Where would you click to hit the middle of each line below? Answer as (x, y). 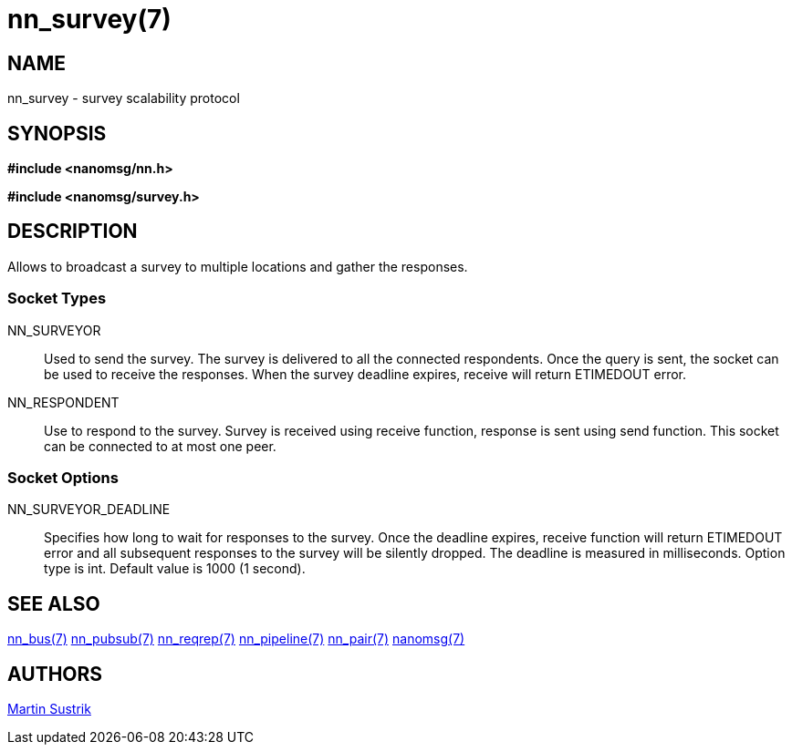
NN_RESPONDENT (63, 402)
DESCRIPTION (73, 232)
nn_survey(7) (89, 19)
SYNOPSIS (57, 133)
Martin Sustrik (49, 709)
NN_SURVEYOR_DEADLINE (89, 510)
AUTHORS (55, 674)
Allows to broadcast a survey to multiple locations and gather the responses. (238, 266)
